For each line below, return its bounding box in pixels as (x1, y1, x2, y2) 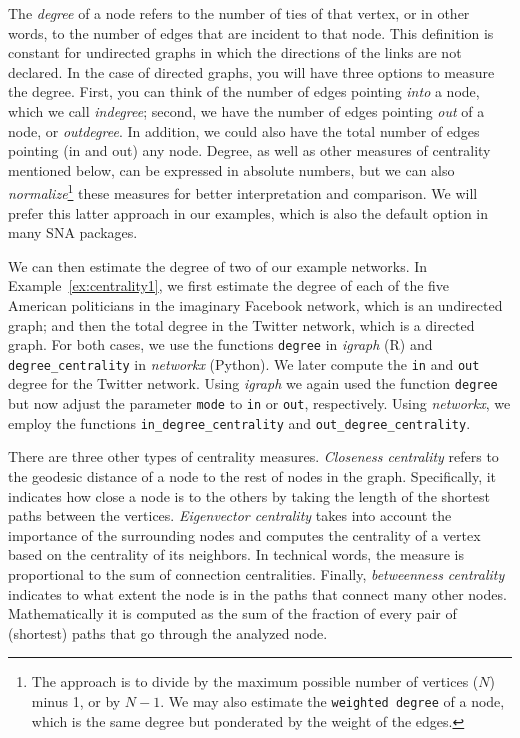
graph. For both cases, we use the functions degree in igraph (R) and (8, 334, 433, 355)
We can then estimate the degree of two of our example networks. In (8, 255, 428, 276)
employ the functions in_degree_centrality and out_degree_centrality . (8, 412, 471, 433)
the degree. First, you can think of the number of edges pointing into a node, (8, 81, 480, 102)
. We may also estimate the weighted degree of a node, (160, 690, 505, 711)
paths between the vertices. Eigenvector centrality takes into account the (8, 505, 452, 526)
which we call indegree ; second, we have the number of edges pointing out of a (8, 100, 485, 121)
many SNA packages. (8, 222, 138, 243)
